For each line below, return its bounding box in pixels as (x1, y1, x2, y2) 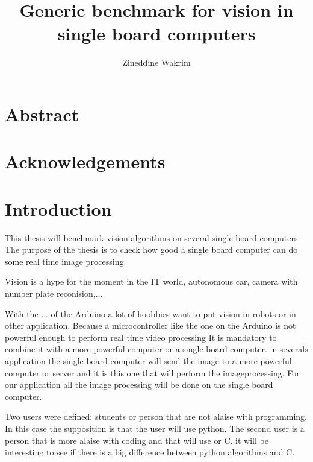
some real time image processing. (5, 255, 126, 267)
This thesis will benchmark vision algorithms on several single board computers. (5, 231, 300, 244)
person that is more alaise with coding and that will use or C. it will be (5, 434, 268, 446)
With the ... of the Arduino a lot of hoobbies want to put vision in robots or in (5, 307, 296, 320)
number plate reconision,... (5, 286, 103, 299)
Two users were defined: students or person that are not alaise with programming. (5, 410, 307, 423)
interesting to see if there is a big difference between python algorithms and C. (5, 446, 295, 458)
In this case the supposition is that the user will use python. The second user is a (5, 422, 305, 434)
